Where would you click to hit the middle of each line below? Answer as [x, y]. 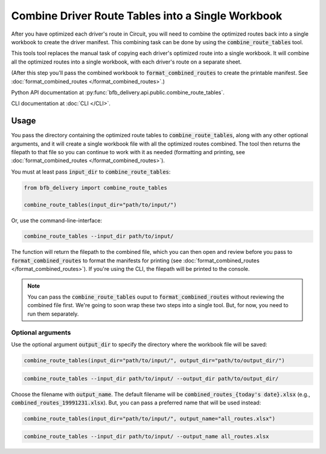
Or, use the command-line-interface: [57, 220]
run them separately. [53, 314]
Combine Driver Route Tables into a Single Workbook [147, 16]
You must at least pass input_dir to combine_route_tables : [91, 172]
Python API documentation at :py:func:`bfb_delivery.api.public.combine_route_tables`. [118, 92]
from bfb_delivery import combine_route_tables [95, 188]
